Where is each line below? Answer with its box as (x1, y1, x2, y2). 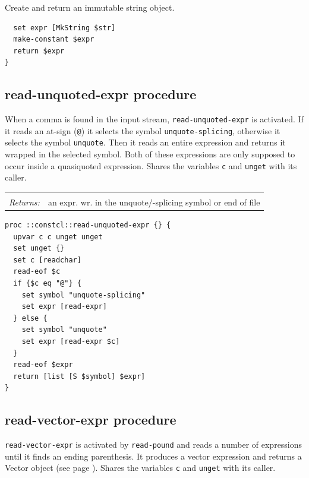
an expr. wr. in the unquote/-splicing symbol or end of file (48, 195, 260, 208)
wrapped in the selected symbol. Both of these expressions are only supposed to (5, 148, 295, 160)
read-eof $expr (13, 360, 73, 369)
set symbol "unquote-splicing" (21, 290, 146, 299)
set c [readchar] (13, 255, 81, 264)
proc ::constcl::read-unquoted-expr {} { (5, 221, 171, 230)
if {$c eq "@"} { (13, 279, 81, 288)
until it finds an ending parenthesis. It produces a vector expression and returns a (5, 449, 302, 462)
